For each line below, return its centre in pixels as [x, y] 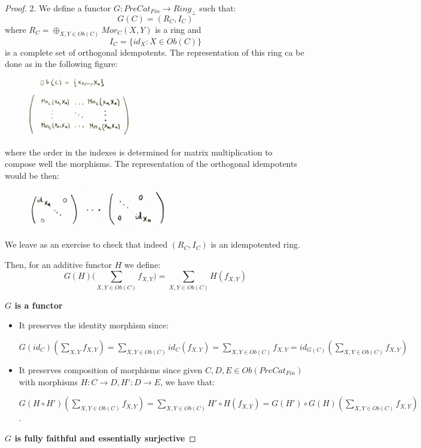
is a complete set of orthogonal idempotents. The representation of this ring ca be [155, 52]
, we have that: [188, 381]
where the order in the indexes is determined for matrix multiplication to [139, 152]
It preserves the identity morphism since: [94, 325]
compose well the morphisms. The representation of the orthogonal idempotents [151, 164]
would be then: [32, 175]
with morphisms [48, 381]
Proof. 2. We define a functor [58, 8]
